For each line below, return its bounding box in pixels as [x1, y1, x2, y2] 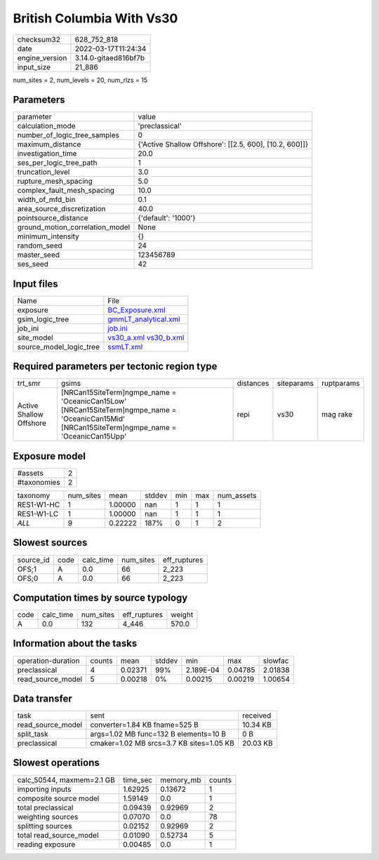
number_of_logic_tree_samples [17, 130, 119, 140]
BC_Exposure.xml [107, 305, 166, 315]
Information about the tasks [13, 638, 138, 650]
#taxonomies [17, 478, 60, 487]
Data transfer [13, 692, 73, 704]
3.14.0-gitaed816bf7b [74, 53, 145, 62]
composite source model [17, 793, 100, 803]
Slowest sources [13, 537, 88, 549]
